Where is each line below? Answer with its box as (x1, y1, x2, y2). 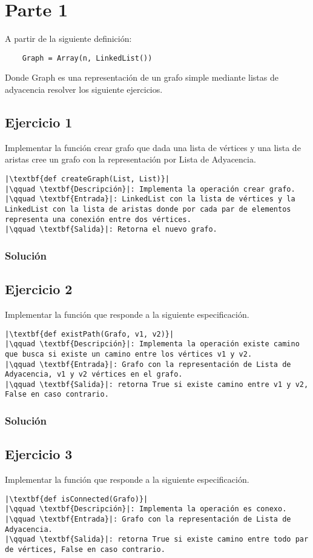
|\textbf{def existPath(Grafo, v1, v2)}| (5, 329, 174, 338)
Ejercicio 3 (5, 445, 73, 463)
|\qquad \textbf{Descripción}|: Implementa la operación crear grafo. (5, 184, 295, 193)
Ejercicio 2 (5, 280, 73, 298)
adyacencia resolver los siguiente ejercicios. (5, 82, 163, 95)
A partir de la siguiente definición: (5, 32, 132, 45)
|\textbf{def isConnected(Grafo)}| (5, 494, 148, 503)
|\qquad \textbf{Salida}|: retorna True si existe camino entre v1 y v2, (5, 380, 309, 389)
